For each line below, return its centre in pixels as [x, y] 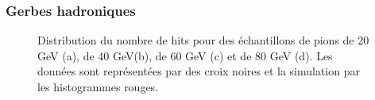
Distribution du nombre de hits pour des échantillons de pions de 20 [203, 40]
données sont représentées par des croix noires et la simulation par [199, 71]
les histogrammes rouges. [98, 87]
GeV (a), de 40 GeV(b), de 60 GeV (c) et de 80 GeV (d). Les [185, 55]
